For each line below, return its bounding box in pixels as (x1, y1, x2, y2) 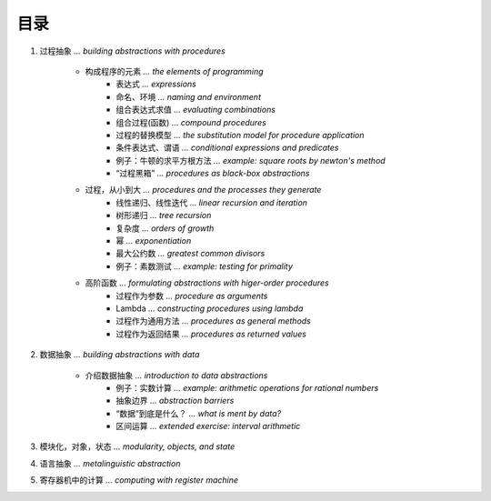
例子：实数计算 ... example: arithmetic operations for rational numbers (115, 382, 379, 393)
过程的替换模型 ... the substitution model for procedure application (115, 129, 365, 140)
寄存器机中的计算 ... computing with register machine (39, 475, 239, 486)
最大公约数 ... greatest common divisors (115, 248, 266, 259)
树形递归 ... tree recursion (115, 210, 212, 221)
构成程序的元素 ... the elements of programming (85, 65, 264, 76)
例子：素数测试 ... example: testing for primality (115, 260, 293, 272)
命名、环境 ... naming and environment (115, 91, 261, 102)
